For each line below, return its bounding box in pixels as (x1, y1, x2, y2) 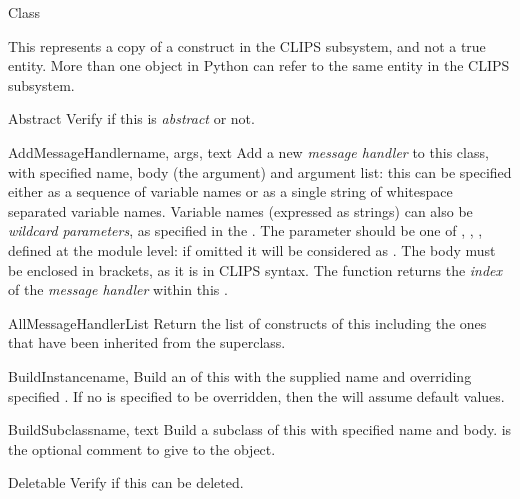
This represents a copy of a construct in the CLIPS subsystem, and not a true (8, 35, 486, 56)
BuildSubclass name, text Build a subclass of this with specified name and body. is (8, 419, 512, 440)
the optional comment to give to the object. (8, 438, 276, 459)
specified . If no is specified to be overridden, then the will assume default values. (8, 385, 505, 406)
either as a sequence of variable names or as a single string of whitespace (8, 181, 453, 202)
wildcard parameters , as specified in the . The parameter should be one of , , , (8, 220, 483, 241)
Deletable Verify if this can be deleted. (8, 472, 244, 493)
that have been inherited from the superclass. (8, 332, 286, 353)
